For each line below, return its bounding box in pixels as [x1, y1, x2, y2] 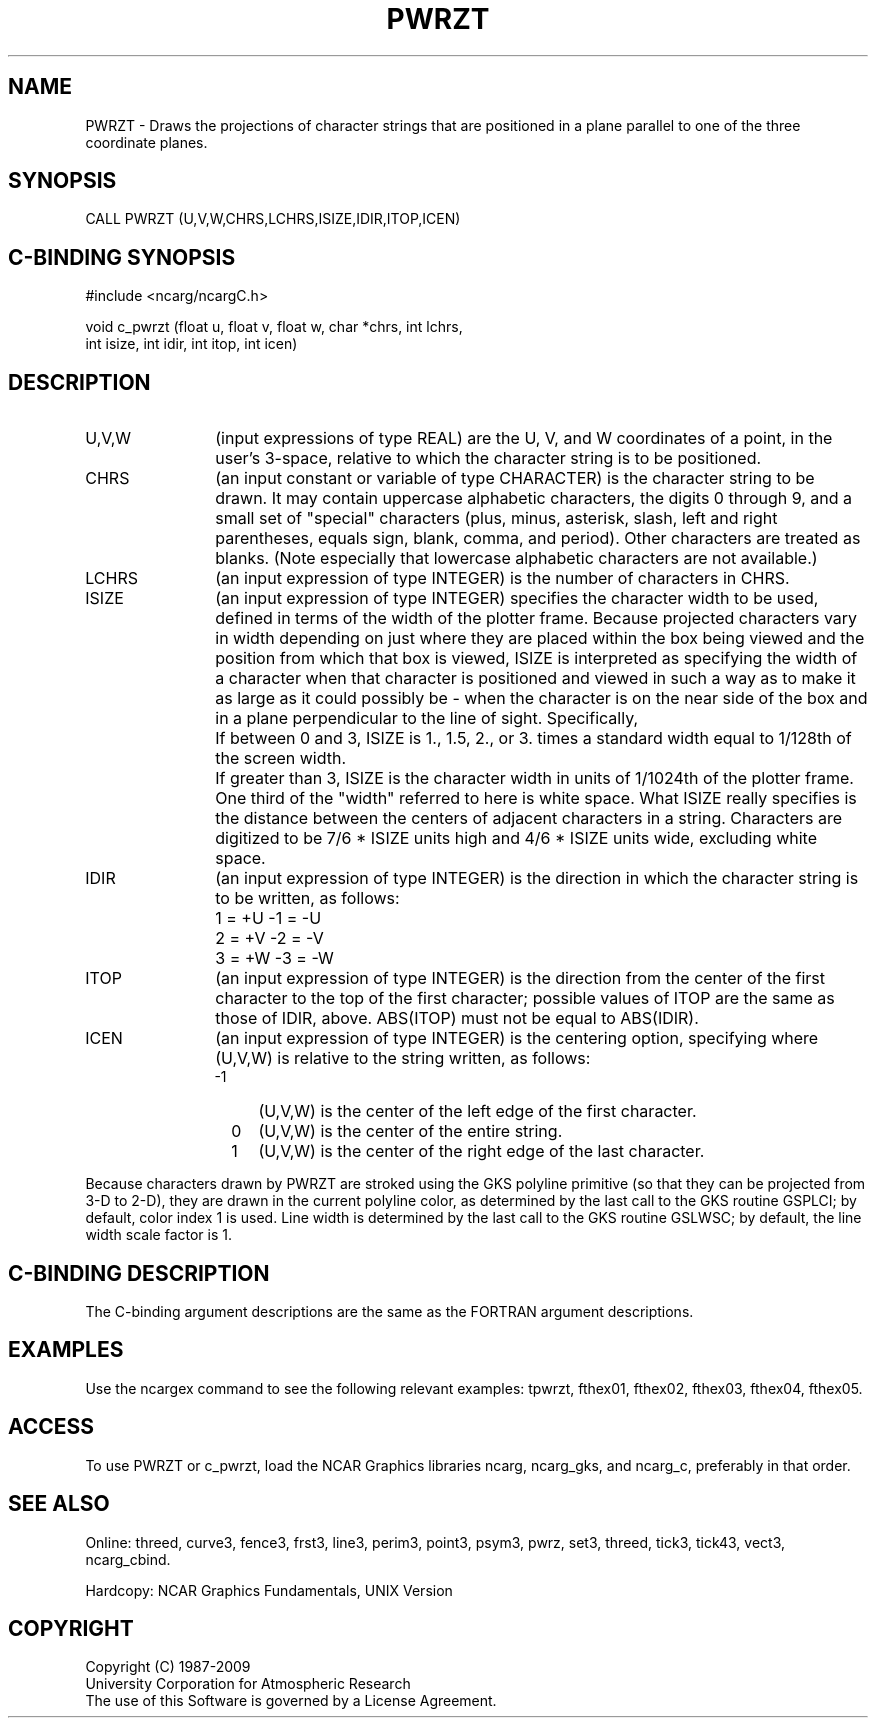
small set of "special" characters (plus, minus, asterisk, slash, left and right [215, 508, 778, 529]
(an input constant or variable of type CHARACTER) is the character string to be [215, 468, 815, 489]
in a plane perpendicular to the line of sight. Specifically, [215, 708, 639, 729]
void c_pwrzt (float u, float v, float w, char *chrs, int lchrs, [85, 318, 463, 336]
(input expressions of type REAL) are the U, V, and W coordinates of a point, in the [215, 428, 833, 449]
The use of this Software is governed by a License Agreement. [85, 1692, 497, 1710]
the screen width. [215, 748, 347, 769]
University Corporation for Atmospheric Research [85, 1675, 411, 1693]
